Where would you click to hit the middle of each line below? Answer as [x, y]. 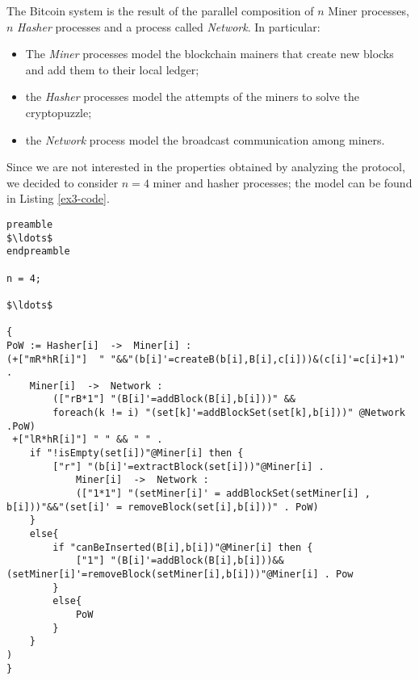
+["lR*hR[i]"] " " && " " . [88, 440]
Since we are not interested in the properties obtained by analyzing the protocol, [206, 167]
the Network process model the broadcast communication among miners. [205, 139]
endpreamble [38, 252]
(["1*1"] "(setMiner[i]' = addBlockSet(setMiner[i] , [223, 494]
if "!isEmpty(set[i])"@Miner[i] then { [136, 453]
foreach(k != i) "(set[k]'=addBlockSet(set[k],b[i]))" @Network [229, 413]
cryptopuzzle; [59, 112]
